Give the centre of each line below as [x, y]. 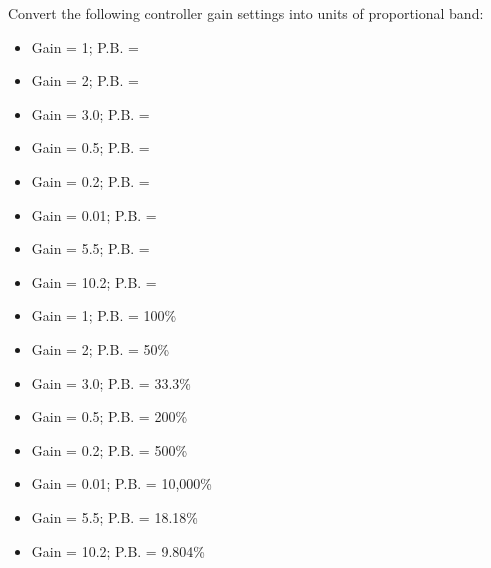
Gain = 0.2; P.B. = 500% [109, 449]
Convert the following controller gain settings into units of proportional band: [246, 13]
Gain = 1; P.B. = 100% [104, 315]
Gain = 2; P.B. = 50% [100, 348]
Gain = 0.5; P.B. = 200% [109, 416]
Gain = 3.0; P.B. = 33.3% [111, 382]
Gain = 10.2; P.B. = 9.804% [118, 550]
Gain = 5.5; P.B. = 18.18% [114, 516]
